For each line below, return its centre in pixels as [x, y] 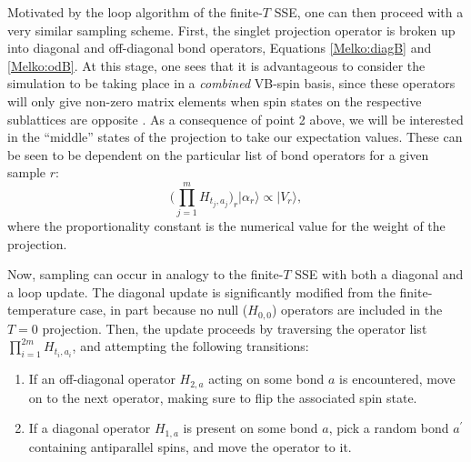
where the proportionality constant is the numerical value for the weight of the [226, 226]
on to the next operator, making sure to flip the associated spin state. [223, 397]
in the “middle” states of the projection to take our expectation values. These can [235, 137]
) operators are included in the [357, 310]
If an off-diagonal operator [102, 379]
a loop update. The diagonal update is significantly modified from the [201, 291]
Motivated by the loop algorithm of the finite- [135, 12]
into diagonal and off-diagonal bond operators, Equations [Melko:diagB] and [220, 48]
